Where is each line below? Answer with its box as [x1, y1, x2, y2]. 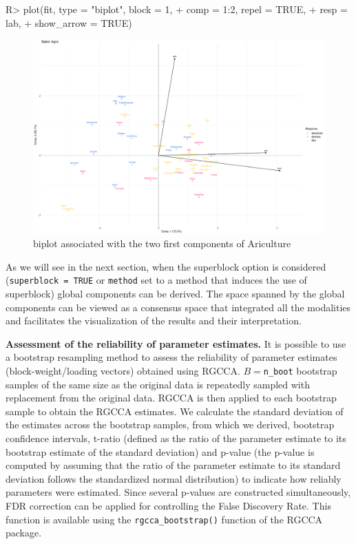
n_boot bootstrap [263, 363, 337, 377]
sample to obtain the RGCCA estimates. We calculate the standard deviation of [6, 404, 344, 418]
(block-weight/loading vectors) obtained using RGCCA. [6, 363, 240, 377]
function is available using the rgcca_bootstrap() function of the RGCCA [6, 512, 323, 526]
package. [6, 525, 42, 540]
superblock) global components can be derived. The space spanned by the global [6, 286, 345, 301]
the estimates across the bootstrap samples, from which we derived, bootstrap [6, 417, 335, 432]
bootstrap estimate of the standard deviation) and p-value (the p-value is [6, 444, 315, 459]
